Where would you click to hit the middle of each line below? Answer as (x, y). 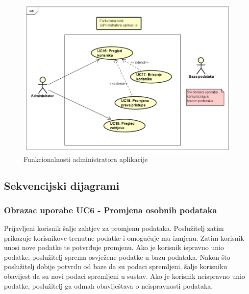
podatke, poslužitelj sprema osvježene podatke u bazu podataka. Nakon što (117, 257)
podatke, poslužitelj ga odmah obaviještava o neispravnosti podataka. (109, 285)
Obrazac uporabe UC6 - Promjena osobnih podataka (111, 210)
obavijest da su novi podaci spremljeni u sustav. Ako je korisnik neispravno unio (124, 276)
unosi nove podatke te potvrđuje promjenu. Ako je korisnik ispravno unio (114, 247)
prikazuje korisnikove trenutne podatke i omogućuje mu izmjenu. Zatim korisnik (124, 237)
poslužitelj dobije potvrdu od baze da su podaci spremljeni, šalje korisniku (116, 266)
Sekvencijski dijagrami (62, 186)
